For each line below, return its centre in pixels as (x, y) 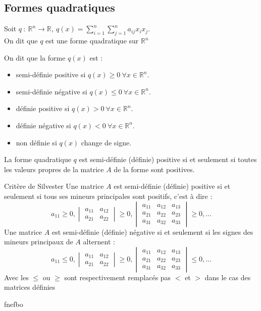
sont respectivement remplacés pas (118, 277)
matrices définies (30, 287)
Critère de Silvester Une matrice (54, 186)
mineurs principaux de (39, 242)
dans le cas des (228, 277)
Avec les (16, 277)
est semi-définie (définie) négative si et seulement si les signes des (152, 231)
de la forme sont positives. (154, 169)
